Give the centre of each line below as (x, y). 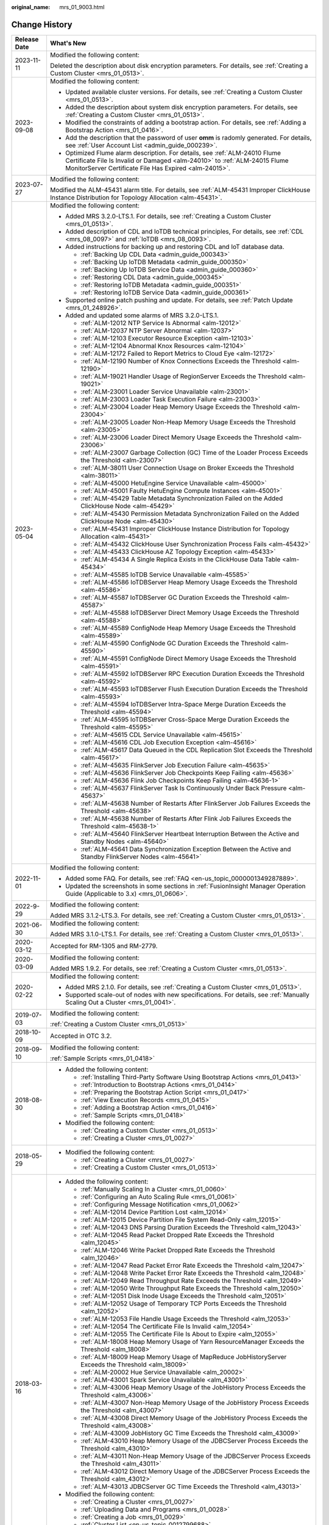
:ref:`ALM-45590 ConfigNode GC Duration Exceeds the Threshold (175, 643)
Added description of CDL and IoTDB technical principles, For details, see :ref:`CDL (184, 231)
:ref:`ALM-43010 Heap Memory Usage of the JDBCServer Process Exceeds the (194, 1441)
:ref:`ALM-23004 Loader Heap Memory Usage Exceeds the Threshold (181, 407)
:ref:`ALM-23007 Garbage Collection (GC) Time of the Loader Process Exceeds (194, 453)
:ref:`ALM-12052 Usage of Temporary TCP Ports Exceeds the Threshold (183, 1304)
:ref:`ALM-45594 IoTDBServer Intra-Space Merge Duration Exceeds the (183, 704)
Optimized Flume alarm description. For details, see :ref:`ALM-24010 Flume (173, 152)
